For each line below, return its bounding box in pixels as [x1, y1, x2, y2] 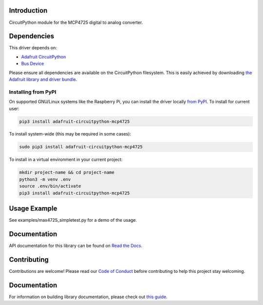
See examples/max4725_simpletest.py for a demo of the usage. [9, 217, 137, 223]
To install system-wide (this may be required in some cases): [9, 131, 131, 137]
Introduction [9, 6, 48, 15]
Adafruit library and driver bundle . [9, 76, 77, 82]
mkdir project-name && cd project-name [19, 170, 114, 175]
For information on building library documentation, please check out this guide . [9, 294, 168, 300]
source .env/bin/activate [19, 183, 81, 189]
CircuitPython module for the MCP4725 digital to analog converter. [9, 19, 143, 25]
